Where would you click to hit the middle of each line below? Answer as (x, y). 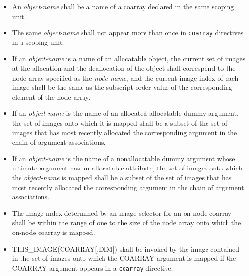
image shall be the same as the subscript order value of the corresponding (122, 87)
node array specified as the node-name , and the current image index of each (125, 77)
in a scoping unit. (38, 42)
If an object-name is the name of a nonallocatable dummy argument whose (124, 158)
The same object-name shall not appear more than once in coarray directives (128, 32)
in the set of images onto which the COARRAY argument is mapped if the (124, 258)
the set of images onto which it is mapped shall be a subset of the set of (120, 123)
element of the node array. (51, 96)
